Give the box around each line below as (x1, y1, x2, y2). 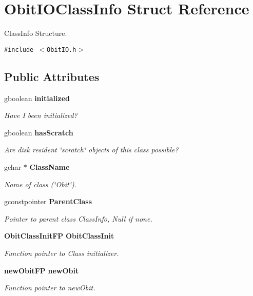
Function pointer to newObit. (4, 282, 95, 293)
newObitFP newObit (4, 265, 79, 275)
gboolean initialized (4, 92, 70, 103)
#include (4, 46, 34, 53)
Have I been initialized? (4, 110, 77, 121)
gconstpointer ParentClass (4, 196, 92, 207)
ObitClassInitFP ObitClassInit (4, 230, 114, 241)
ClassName (29, 161, 70, 172)
